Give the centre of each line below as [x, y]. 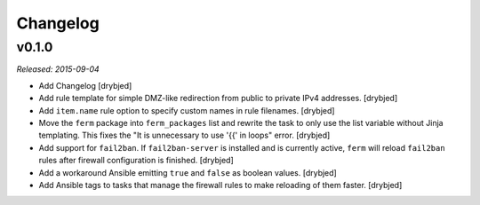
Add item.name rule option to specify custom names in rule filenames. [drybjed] [187, 110]
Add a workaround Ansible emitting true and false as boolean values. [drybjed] [188, 172]
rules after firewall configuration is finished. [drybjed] [136, 161]
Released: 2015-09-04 [58, 69]
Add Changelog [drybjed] [85, 85]
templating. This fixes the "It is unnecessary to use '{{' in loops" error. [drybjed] [184, 135]
